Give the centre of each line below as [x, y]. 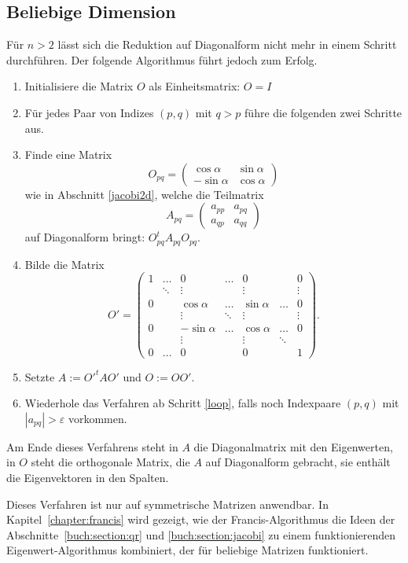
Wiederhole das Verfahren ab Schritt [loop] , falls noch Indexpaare [183, 403]
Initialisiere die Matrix [79, 86]
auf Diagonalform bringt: [85, 237]
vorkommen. [97, 418]
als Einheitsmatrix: [195, 86]
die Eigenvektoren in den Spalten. [88, 478]
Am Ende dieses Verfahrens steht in [92, 446]
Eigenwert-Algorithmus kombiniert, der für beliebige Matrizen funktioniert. [187, 550]
